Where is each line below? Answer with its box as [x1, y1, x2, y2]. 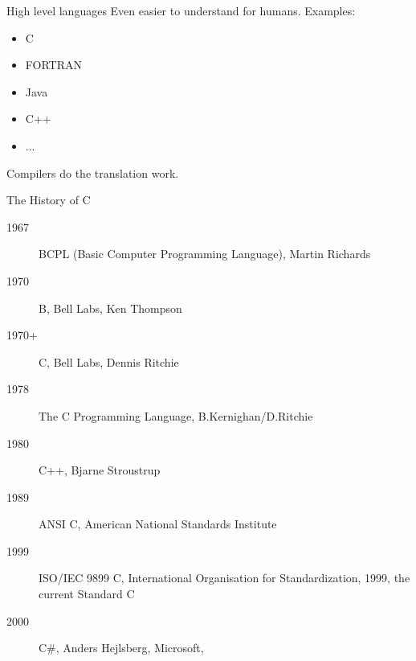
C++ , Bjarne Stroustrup [39, 462, 161, 478]
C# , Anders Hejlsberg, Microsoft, [39, 639, 204, 656]
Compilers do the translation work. [6, 164, 179, 181]
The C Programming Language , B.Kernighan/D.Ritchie [39, 407, 313, 424]
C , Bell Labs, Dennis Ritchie [39, 353, 179, 370]
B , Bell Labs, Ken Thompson [39, 299, 182, 316]
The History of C [6, 191, 91, 208]
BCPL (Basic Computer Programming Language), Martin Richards [39, 245, 371, 262]
